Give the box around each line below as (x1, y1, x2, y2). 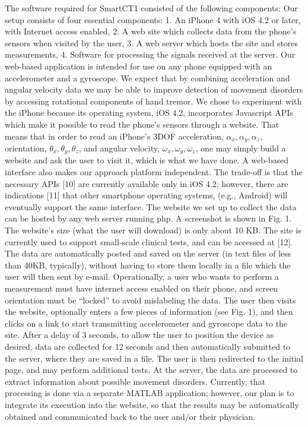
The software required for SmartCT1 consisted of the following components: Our (5, 2, 298, 14)
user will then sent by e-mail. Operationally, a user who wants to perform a (5, 270, 279, 283)
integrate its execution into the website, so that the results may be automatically (5, 398, 299, 410)
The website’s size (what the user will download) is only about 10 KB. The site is (5, 224, 301, 236)
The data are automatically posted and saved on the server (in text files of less (5, 247, 291, 260)
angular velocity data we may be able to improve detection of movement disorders (5, 83, 303, 96)
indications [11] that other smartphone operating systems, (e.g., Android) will (5, 189, 288, 201)
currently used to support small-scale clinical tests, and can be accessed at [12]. (5, 235, 293, 248)
